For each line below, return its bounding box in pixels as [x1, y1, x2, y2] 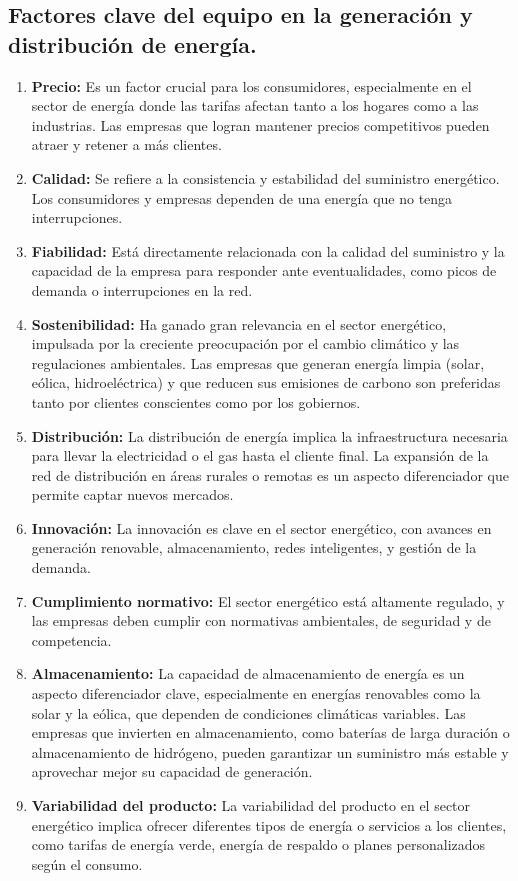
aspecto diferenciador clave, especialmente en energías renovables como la [31, 683, 481, 704]
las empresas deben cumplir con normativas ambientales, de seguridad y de [31, 610, 491, 631]
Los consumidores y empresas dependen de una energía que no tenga [31, 187, 453, 208]
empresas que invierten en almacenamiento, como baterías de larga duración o [31, 722, 510, 743]
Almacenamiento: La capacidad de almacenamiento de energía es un [31, 663, 465, 684]
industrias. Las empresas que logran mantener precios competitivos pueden [31, 114, 490, 135]
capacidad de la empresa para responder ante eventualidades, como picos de [31, 260, 497, 281]
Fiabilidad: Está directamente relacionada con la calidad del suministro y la [31, 240, 505, 261]
